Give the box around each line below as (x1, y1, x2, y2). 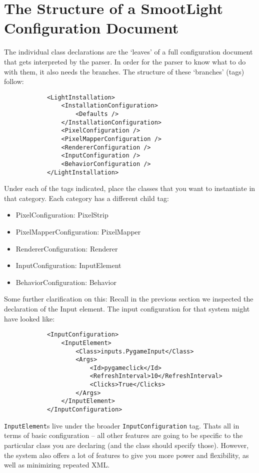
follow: (4, 76, 24, 86)
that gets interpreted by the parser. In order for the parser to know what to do (4, 56, 246, 66)
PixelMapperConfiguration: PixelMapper (15, 226, 141, 237)
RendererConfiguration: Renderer (15, 243, 118, 253)
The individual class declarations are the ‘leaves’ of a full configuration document (4, 46, 253, 57)
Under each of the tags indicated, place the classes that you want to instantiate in (4, 183, 255, 193)
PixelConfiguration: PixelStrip (15, 209, 108, 220)
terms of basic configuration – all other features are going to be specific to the (4, 430, 243, 440)
